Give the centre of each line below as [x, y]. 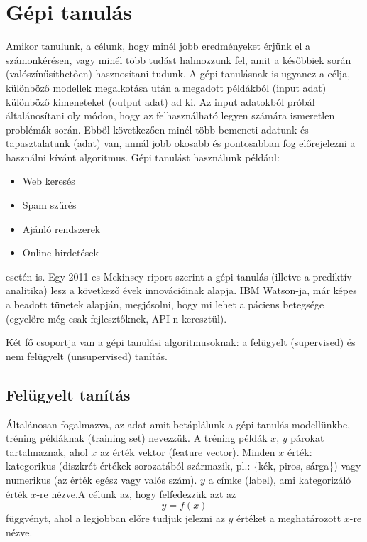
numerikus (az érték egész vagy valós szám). [102, 479]
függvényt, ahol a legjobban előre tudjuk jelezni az [115, 518]
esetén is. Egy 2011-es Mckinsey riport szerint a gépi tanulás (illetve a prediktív [179, 276]
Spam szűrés [49, 205]
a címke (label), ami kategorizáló [280, 479]
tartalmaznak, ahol [47, 451]
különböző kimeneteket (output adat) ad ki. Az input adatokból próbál [160, 101]
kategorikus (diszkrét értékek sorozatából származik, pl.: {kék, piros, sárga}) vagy [183, 466]
